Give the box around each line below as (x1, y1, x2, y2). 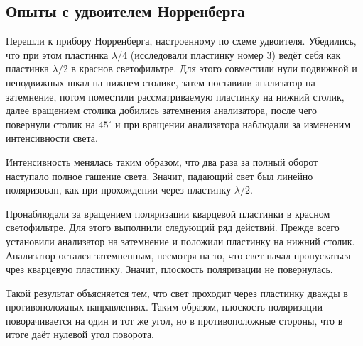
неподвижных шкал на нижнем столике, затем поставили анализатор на (6, 74, 315, 89)
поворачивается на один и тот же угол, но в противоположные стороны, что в (6, 313, 343, 328)
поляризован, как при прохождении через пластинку (6, 182, 232, 197)
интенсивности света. (6, 130, 98, 145)
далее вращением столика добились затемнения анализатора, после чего (6, 103, 317, 118)
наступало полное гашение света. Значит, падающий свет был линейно (6, 168, 313, 183)
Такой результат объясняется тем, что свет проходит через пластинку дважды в (6, 285, 348, 300)
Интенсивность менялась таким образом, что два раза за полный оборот (6, 154, 318, 169)
